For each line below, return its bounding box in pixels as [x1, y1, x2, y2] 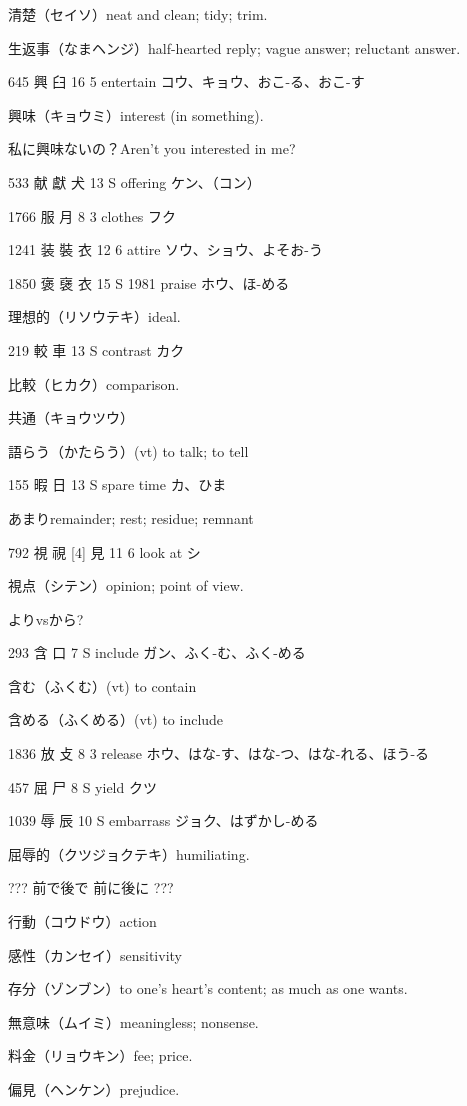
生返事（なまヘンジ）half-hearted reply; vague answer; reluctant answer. [8, 37, 461, 58]
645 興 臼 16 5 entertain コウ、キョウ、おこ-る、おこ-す [8, 71, 365, 92]
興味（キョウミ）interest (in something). [8, 104, 264, 125]
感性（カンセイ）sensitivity [8, 944, 182, 965]
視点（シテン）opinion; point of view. [8, 575, 244, 596]
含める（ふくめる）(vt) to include [8, 709, 224, 730]
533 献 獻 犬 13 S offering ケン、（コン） [8, 171, 261, 192]
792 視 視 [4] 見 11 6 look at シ [8, 541, 201, 562]
